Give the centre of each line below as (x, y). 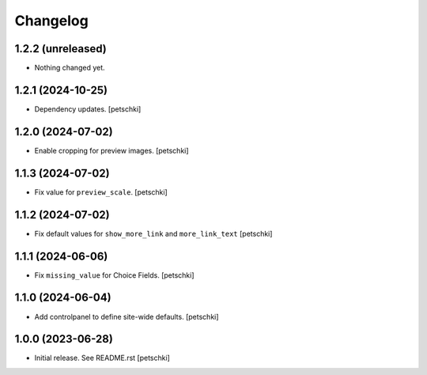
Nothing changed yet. (70, 68)
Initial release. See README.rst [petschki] (102, 358)
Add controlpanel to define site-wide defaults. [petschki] (127, 316)
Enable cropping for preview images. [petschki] (111, 150)
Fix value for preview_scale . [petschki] (101, 192)
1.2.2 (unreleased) (60, 49)
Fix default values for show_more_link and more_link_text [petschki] (153, 233)
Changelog (51, 21)
